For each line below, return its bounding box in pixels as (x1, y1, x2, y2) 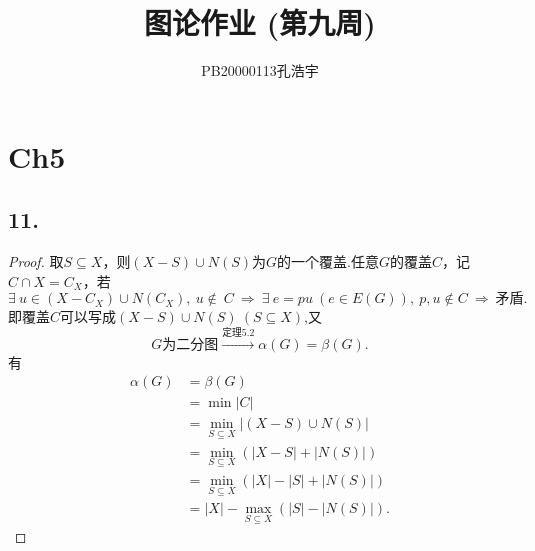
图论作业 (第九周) (144, 2, 376, 43)
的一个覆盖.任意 (277, 251, 379, 272)
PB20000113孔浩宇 (201, 60, 319, 81)
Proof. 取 (8, 251, 64, 272)
